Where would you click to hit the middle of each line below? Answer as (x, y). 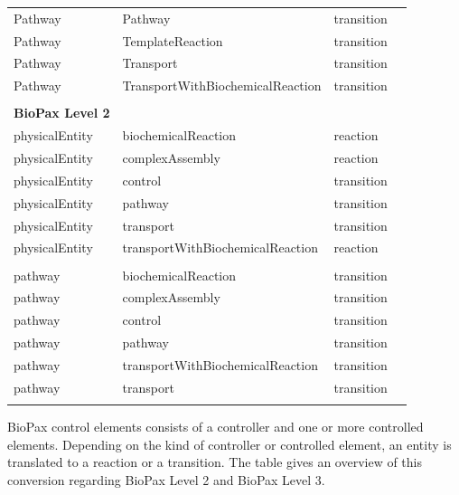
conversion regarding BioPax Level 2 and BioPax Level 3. (166, 479)
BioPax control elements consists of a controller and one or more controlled (215, 427)
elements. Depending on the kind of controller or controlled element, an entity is (229, 444)
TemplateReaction (173, 40)
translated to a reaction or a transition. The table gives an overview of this (215, 462)
